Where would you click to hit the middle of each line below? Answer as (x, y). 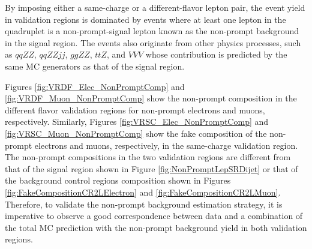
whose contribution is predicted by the (216, 54)
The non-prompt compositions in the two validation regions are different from (148, 157)
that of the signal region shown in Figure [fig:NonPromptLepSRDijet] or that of (151, 168)
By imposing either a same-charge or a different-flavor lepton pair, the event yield (155, 7)
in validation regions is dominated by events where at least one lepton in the (145, 19)
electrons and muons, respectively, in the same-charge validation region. (166, 145)
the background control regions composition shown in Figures (118, 180)
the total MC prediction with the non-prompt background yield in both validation (156, 227)
